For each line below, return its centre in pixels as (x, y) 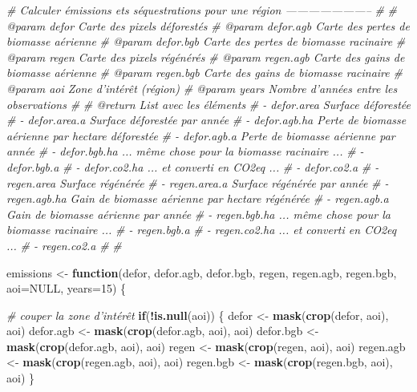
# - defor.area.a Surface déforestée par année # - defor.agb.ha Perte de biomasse (206, 120)
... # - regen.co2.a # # (64, 245)
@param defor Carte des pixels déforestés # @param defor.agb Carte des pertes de (208, 25)
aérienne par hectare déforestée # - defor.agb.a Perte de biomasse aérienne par (201, 135)
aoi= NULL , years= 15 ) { (67, 288)
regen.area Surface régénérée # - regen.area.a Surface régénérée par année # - (198, 182)
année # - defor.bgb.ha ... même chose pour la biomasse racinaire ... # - (185, 151)
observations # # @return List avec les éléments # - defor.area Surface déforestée (208, 104)
